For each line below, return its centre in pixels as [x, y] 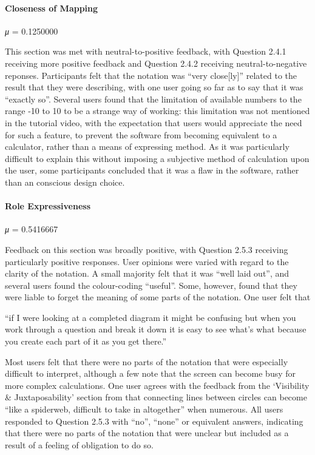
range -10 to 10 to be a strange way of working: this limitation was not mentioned [157, 111]
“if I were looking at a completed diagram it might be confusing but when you [151, 317]
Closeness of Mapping [52, 8]
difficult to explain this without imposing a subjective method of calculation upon [157, 158]
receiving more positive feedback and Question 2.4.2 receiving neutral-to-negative [156, 63]
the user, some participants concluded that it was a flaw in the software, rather [152, 170]
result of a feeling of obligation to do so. [79, 444]
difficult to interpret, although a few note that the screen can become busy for [151, 373]
